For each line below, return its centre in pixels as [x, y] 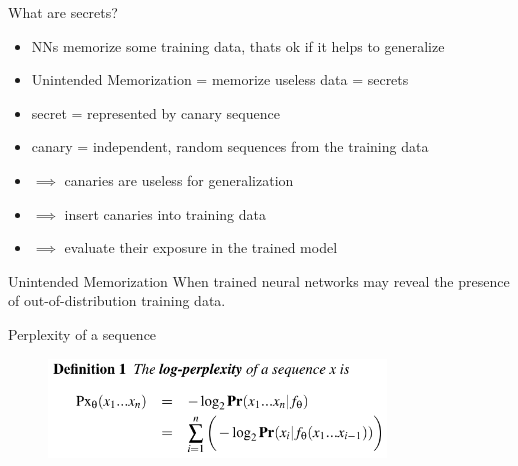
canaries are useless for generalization [179, 179]
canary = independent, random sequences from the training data [230, 146]
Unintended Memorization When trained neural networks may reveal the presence [259, 280]
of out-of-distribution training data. [117, 300]
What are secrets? [63, 12]
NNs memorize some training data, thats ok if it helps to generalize [238, 45]
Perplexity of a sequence [82, 333]
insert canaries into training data [165, 213]
